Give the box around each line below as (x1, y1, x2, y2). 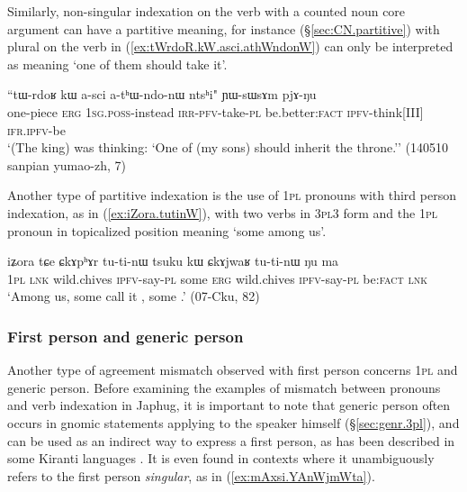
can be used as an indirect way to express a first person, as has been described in (7, 431, 455, 450)
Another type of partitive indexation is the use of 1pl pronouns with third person (7, 186, 456, 205)
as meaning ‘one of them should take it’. (7, 54, 228, 73)
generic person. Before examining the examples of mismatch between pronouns (7, 378, 441, 396)
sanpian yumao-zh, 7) (7, 155, 126, 174)
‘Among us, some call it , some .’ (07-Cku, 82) (7, 287, 260, 305)
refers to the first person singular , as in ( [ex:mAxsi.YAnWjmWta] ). (7, 466, 375, 485)
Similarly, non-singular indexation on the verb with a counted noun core (7, 2, 406, 20)
